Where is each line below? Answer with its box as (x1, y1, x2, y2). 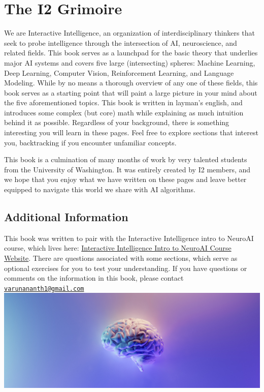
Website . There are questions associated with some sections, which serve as (4, 253, 238, 263)
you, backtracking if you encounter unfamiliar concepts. (4, 137, 177, 147)
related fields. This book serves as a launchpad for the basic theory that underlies (4, 47, 258, 58)
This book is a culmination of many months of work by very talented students (4, 154, 247, 165)
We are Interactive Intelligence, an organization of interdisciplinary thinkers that (4, 27, 255, 38)
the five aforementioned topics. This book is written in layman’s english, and (4, 97, 243, 108)
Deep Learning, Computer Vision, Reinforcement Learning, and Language (4, 67, 234, 78)
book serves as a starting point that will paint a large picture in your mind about (4, 87, 257, 98)
